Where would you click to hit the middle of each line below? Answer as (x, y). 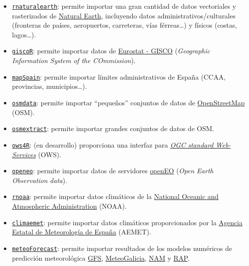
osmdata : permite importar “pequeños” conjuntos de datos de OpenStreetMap (128, 102)
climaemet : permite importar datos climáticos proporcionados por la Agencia (127, 222)
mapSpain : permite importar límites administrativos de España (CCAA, (119, 76)
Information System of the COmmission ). (74, 60)
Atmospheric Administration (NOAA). (69, 206)
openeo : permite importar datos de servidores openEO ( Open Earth (113, 171)
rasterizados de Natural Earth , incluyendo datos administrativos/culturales (124, 15)
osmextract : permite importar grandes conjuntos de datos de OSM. (113, 128)
